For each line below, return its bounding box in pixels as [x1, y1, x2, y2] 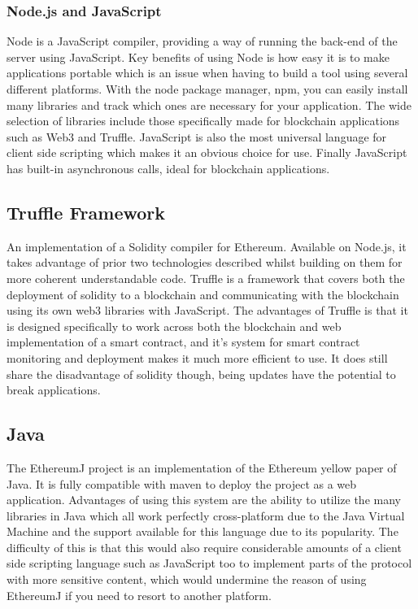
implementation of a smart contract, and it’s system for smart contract [7, 333, 360, 350]
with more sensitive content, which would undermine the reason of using [7, 571, 367, 588]
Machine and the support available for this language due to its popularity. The [7, 523, 398, 540]
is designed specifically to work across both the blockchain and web [7, 317, 342, 334]
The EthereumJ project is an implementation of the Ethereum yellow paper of [7, 459, 397, 476]
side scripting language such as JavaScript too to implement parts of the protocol [7, 555, 412, 572]
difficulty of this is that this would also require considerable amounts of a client [7, 538, 402, 555]
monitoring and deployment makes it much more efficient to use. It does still [7, 349, 388, 366]
